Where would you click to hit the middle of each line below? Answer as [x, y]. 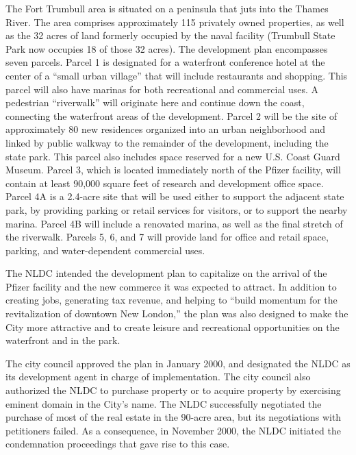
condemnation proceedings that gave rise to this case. [118, 444]
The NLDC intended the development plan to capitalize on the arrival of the [166, 273]
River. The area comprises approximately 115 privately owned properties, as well [175, 22]
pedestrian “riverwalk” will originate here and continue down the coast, [155, 102]
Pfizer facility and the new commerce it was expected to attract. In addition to [171, 286]
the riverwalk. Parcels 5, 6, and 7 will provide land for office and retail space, [167, 237]
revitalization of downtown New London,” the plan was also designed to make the [177, 313]
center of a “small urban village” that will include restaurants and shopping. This [177, 75]
